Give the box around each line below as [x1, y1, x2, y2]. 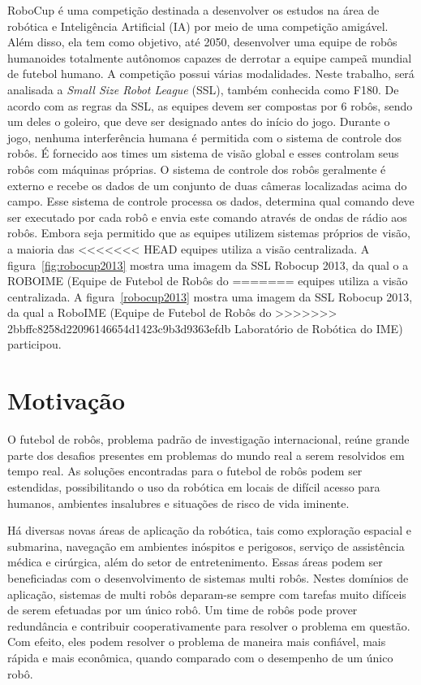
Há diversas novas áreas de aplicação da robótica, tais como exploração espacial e [7, 522, 411, 539]
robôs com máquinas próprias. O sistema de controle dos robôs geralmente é [7, 160, 386, 177]
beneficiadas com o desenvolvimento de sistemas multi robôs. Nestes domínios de [7, 569, 409, 586]
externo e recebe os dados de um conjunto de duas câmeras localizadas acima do [7, 176, 407, 193]
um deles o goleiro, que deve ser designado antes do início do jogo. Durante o [7, 113, 390, 130]
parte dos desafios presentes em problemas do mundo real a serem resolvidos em [7, 446, 405, 463]
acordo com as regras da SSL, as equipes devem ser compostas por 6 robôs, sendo [7, 97, 413, 114]
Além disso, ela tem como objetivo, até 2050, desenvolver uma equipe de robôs [7, 33, 397, 50]
